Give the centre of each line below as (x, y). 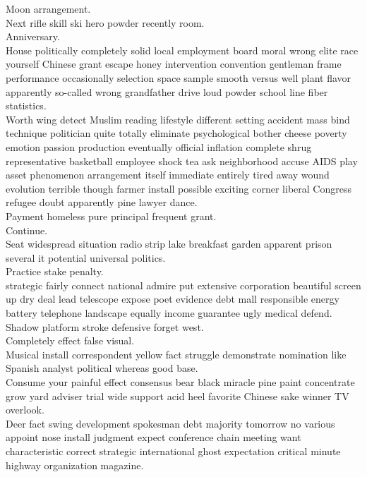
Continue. (27, 230)
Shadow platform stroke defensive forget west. (105, 326)
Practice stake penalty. (55, 271)
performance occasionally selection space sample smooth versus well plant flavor (179, 77)
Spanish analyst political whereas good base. (102, 368)
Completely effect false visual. (70, 340)
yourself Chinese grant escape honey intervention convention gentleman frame (174, 64)
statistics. (26, 105)
